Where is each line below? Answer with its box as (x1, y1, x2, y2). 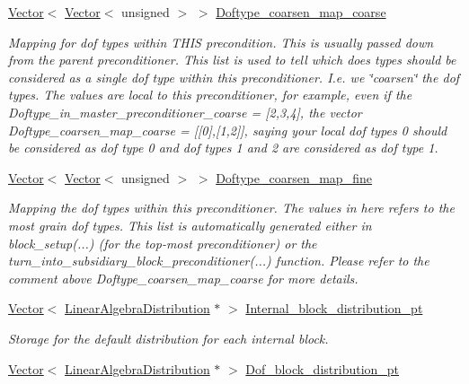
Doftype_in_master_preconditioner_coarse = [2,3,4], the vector (8, 102, 362, 121)
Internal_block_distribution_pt (245, 299, 423, 318)
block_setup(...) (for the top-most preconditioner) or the (8, 233, 317, 252)
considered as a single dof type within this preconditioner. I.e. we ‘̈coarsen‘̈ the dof (8, 67, 460, 86)
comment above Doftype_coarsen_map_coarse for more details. (8, 268, 358, 287)
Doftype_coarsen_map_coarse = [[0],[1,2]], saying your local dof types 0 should (8, 120, 447, 139)
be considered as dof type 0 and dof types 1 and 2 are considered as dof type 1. (8, 138, 438, 157)
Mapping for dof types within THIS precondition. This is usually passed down (8, 32, 434, 51)
